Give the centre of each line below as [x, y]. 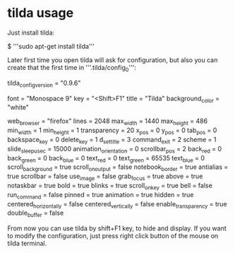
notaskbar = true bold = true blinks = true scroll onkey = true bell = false [110, 186]
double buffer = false [36, 214]
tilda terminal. [27, 243]
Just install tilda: [31, 33]
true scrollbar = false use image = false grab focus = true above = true [105, 177]
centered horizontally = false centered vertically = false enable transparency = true [117, 205]
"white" [18, 107]
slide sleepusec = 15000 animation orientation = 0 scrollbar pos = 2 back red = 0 [115, 149]
